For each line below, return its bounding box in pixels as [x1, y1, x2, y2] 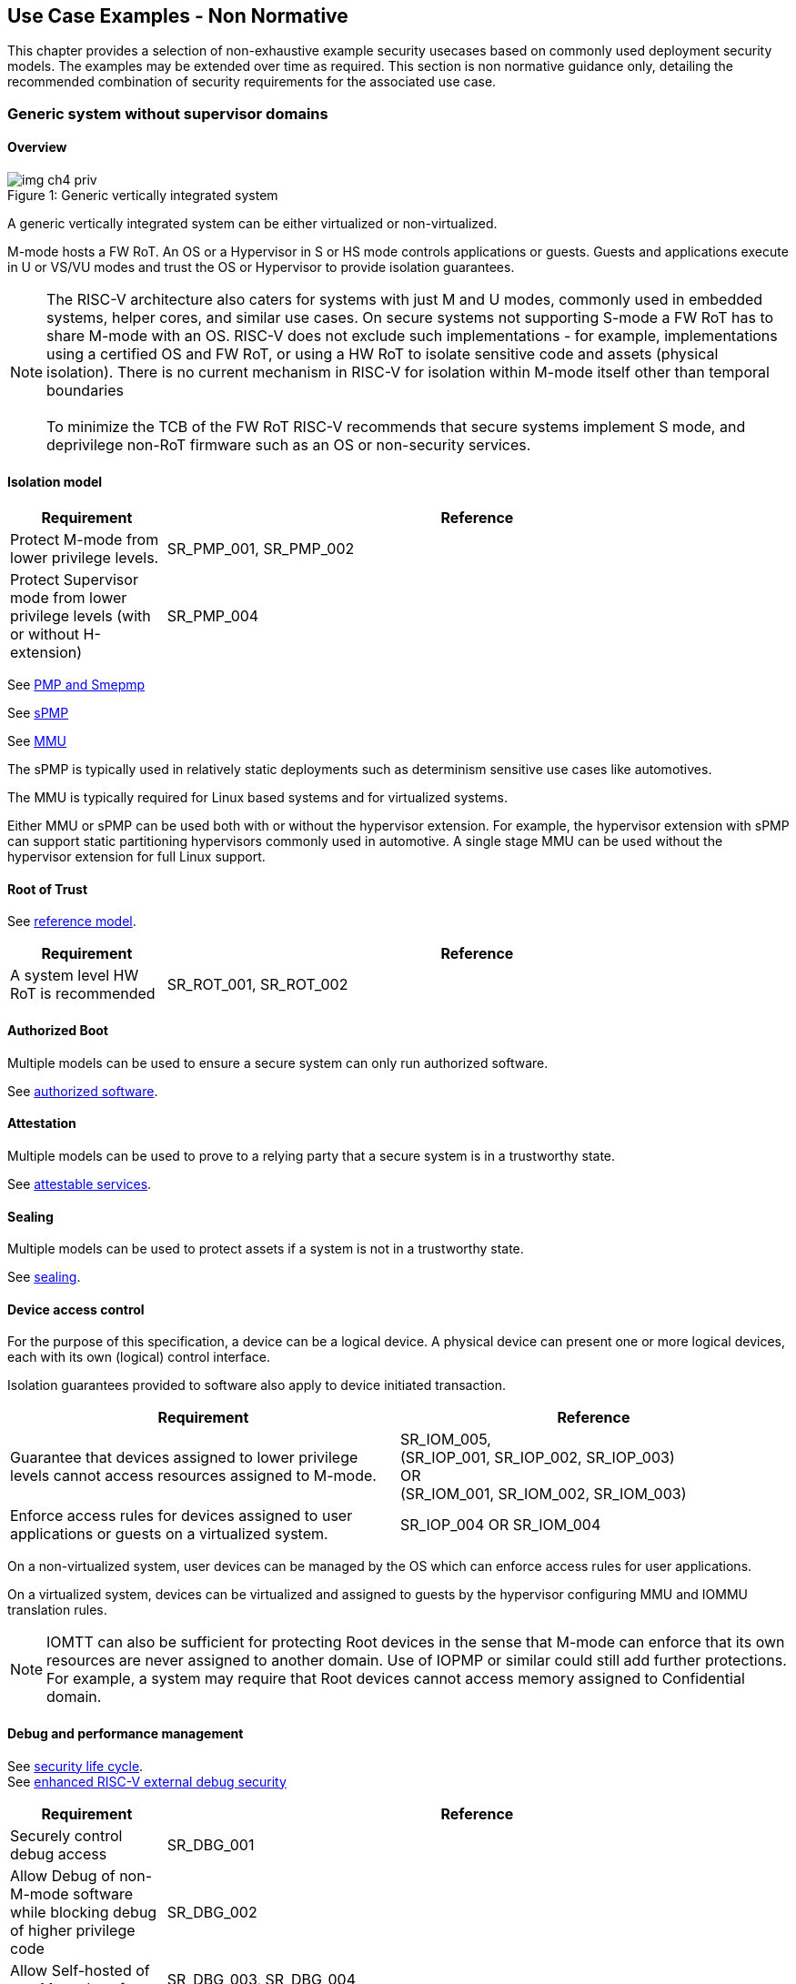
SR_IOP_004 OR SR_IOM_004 [400, 1516, 601, 1535]
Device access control [7, 1301, 145, 1317]
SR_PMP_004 [166, 607, 259, 626]
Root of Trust [7, 881, 88, 897]
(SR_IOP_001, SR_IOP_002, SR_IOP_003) [400, 1448, 675, 1467]
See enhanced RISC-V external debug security [7, 1773, 287, 1789]
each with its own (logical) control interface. [7, 1349, 271, 1365]
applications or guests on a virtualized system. [10, 1525, 328, 1544]
